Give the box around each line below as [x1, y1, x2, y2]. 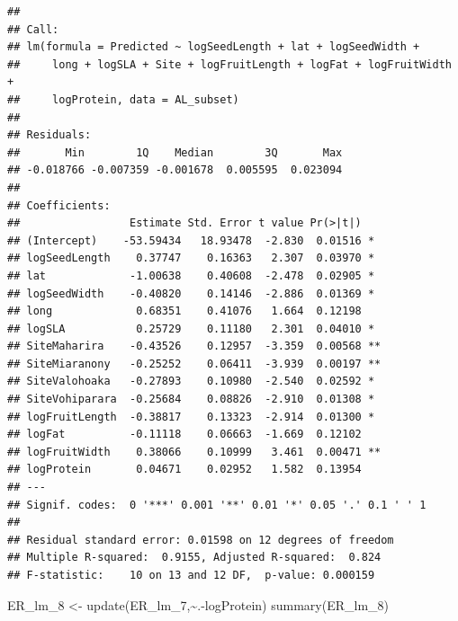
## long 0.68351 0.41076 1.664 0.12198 [7, 305, 362, 318]
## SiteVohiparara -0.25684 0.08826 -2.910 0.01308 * [7, 393, 375, 406]
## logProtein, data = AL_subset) [7, 93, 239, 106]
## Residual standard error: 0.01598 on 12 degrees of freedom [7, 533, 394, 546]
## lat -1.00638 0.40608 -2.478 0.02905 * [7, 269, 375, 282]
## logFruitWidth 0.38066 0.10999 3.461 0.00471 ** [7, 445, 382, 458]
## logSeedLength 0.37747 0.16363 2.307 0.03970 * [7, 252, 375, 265]
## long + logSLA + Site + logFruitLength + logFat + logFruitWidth [7, 58, 452, 71]
